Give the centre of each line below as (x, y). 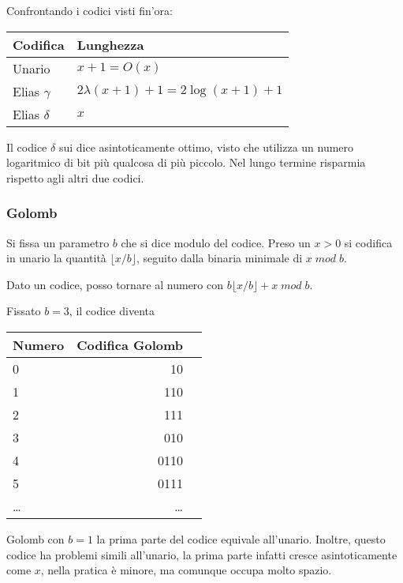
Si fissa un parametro (58, 242)
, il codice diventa (112, 311)
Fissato (24, 311)
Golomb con (35, 538)
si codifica (368, 242)
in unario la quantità (56, 258)
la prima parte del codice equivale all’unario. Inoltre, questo (241, 538)
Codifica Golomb (130, 344)
